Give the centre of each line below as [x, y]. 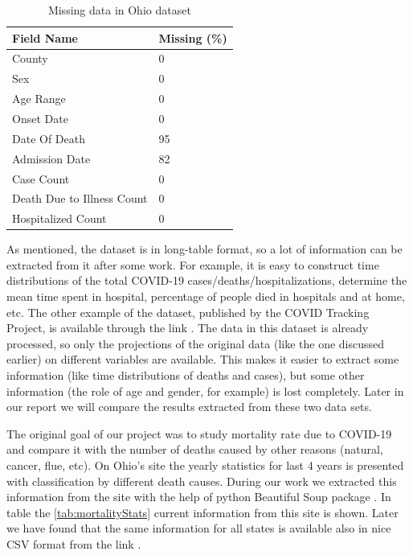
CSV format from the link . [74, 543]
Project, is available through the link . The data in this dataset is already [188, 328]
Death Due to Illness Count [80, 198]
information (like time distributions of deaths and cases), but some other [186, 375]
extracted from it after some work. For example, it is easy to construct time [193, 264]
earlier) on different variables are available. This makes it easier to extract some [203, 359]
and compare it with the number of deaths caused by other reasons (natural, [195, 449]
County [30, 58]
